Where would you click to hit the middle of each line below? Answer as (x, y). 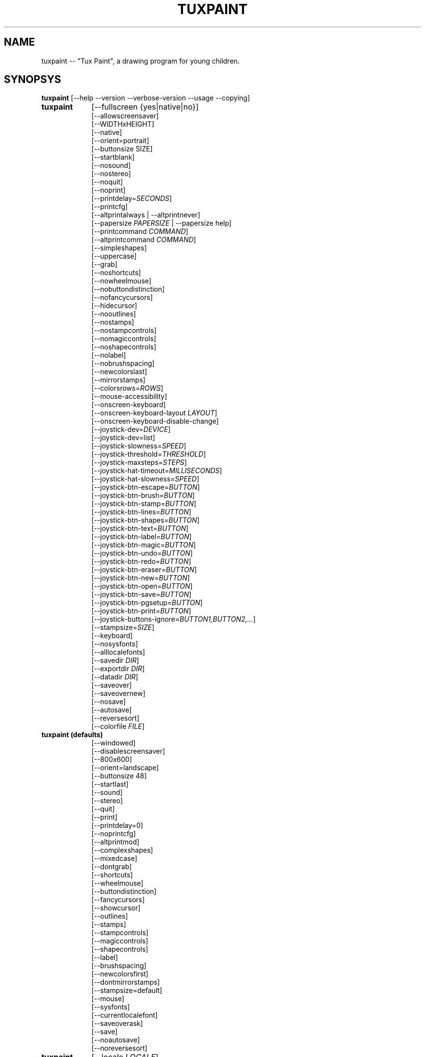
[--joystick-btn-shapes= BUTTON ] (146, 520)
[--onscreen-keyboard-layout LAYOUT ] (154, 413)
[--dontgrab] (112, 867)
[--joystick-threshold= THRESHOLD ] (149, 454)
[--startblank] (113, 157)
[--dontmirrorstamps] (126, 982)
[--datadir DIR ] (115, 677)
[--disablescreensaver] (128, 751)
